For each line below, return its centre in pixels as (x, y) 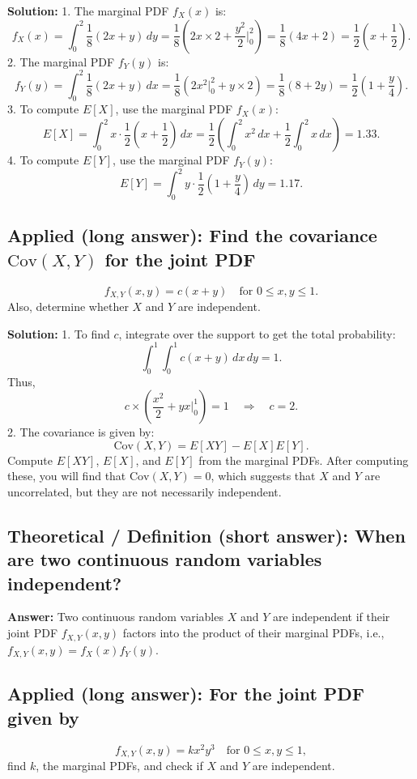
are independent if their (331, 617)
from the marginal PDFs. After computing (304, 460)
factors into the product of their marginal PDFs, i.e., (253, 633)
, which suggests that (263, 476)
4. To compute (43, 160)
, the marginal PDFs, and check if (119, 766)
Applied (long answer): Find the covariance (192, 235)
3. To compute (43, 109)
